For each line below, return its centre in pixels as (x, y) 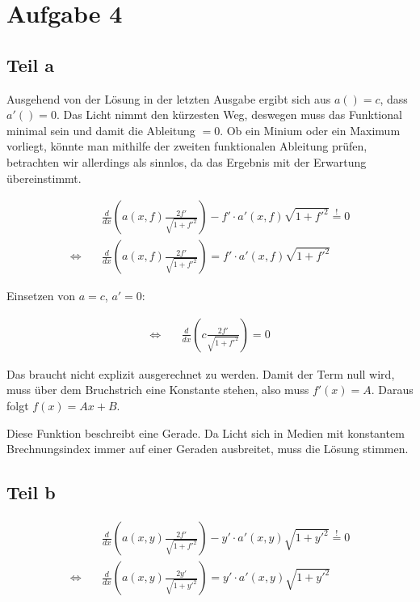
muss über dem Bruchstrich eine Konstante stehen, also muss (158, 390)
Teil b (31, 492)
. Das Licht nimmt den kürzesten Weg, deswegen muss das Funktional (229, 114)
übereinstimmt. (44, 178)
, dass (394, 98)
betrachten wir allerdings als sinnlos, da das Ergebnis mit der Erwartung (187, 161)
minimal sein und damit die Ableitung (101, 130)
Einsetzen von (41, 296)
